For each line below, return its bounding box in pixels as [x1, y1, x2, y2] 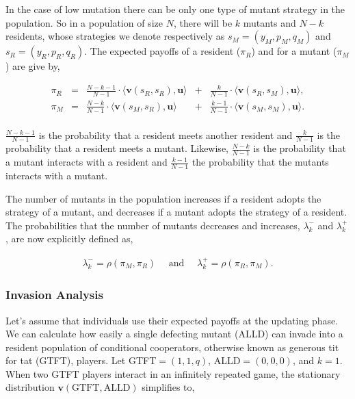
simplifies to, [142, 380, 195, 394]
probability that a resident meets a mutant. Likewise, [5, 141, 228, 155]
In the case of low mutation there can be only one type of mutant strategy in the [5, 2, 345, 16]
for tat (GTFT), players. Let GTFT [5, 353, 157, 368]
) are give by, [5, 59, 60, 73]
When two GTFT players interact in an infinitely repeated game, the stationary [5, 366, 341, 381]
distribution [5, 380, 55, 394]
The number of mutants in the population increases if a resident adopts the [5, 191, 321, 205]
